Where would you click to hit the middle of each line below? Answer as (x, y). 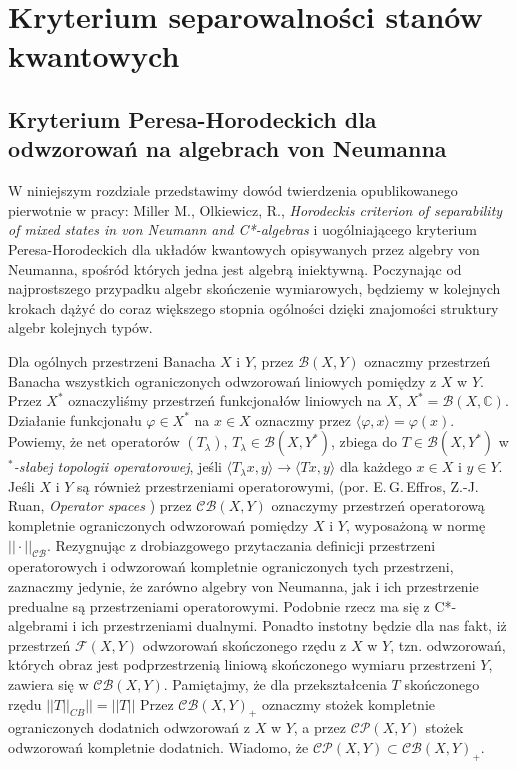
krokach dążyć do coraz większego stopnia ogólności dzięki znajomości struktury (253, 307)
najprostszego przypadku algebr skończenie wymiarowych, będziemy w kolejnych (254, 288)
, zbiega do (364, 441)
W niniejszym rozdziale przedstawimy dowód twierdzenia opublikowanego (233, 190)
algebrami (38, 625)
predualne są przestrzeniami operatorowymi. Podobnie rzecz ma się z (219, 605)
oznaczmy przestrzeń (427, 360)
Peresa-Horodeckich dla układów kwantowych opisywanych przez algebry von (244, 248)
